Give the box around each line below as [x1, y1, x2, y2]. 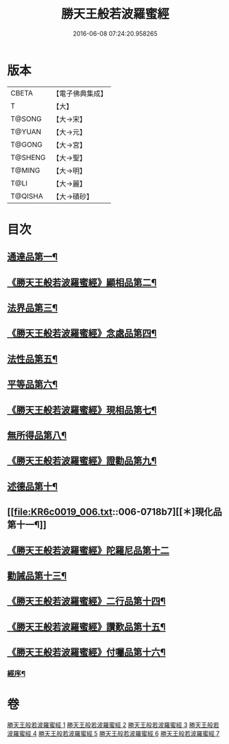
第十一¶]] [7, 519, 47, 531]
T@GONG [10, 139, 43, 149]
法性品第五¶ [7, 353, 58, 365]
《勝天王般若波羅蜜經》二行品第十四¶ [7, 596, 166, 607]
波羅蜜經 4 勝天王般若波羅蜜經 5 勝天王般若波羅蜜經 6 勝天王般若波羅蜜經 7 [7, 729, 220, 737]
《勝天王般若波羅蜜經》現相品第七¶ [7, 404, 157, 416]
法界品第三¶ [7, 302, 58, 314]
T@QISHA [10, 191, 43, 201]
